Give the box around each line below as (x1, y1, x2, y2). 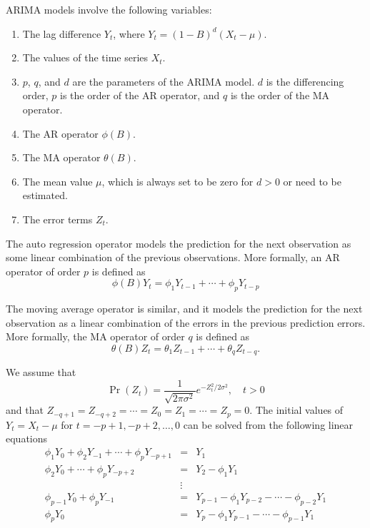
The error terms (22, 211, 93, 226)
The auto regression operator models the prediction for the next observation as (6, 235, 351, 250)
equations (6, 431, 48, 446)
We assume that (6, 365, 76, 380)
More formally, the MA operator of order (6, 329, 185, 344)
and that (6, 402, 44, 417)
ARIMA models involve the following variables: (6, 2, 212, 16)
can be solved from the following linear (183, 417, 354, 432)
